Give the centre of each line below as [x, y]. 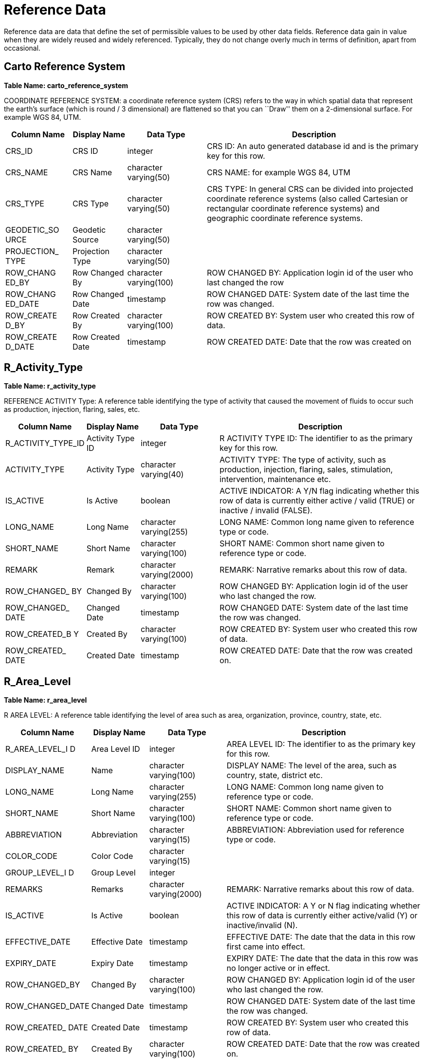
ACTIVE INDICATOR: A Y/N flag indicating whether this [320, 491]
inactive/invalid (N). [262, 925]
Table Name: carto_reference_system [66, 85]
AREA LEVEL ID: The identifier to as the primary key [321, 744]
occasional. [22, 48]
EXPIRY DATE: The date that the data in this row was [322, 959]
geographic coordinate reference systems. [285, 218]
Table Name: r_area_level [46, 700]
